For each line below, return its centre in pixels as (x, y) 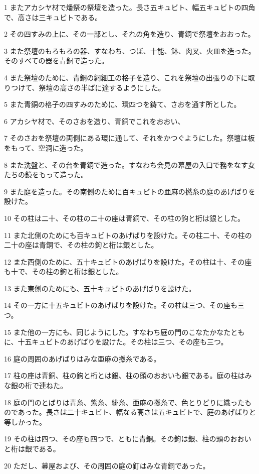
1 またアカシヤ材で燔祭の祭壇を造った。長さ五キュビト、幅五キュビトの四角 (130, 7)
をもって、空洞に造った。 (46, 147)
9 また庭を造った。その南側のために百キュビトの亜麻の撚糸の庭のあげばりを (130, 191)
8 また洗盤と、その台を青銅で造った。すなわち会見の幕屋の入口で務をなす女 (130, 164)
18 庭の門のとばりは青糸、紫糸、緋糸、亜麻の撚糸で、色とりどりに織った (124, 402)
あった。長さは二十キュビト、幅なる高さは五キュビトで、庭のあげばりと (137, 412)
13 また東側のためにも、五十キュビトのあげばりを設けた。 (100, 288)
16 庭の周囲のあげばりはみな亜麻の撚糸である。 (82, 358)
